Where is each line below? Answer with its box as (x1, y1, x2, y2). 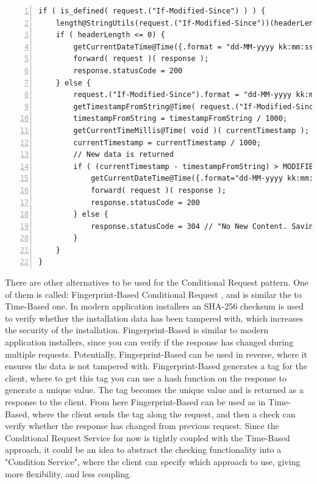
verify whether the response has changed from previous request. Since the (5, 419, 279, 432)
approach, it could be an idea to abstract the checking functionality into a (5, 443, 282, 456)
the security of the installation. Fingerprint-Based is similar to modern (5, 323, 269, 336)
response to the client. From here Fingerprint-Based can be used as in (5, 396, 266, 408)
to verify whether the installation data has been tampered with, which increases (5, 311, 304, 324)
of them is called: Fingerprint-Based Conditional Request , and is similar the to (5, 287, 302, 300)
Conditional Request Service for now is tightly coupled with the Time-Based (5, 431, 290, 444)
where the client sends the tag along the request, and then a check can (32, 407, 296, 420)
